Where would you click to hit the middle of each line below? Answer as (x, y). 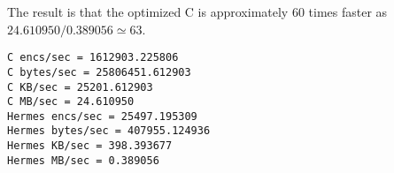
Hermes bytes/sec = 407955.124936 (109, 131)
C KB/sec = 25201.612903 (80, 87)
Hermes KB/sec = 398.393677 (90, 146)
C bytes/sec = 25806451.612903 (99, 72)
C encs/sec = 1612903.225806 (93, 58)
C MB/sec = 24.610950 (71, 102)
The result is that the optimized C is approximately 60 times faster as (197, 11)
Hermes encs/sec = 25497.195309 (102, 116)
